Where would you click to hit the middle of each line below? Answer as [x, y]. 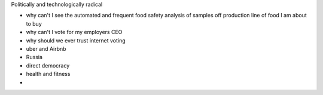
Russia [34, 57]
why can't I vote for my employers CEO [74, 32]
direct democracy [48, 65]
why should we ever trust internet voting [76, 40]
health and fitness [48, 74]
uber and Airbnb [46, 48]
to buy [34, 23]
